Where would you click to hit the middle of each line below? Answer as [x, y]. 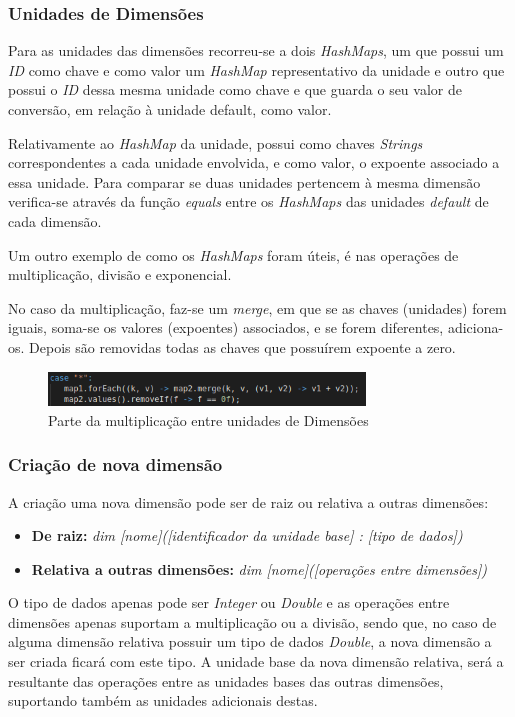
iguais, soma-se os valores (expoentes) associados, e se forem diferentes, [226, 327]
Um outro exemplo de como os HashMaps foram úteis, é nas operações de [233, 254]
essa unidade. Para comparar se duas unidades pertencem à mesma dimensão [244, 181]
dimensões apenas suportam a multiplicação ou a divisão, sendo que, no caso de [252, 621]
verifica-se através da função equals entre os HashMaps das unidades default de [248, 201]
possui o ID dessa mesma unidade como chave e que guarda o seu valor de [235, 89]
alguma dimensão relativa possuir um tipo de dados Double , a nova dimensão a [250, 641]
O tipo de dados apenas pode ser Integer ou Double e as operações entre [229, 602]
